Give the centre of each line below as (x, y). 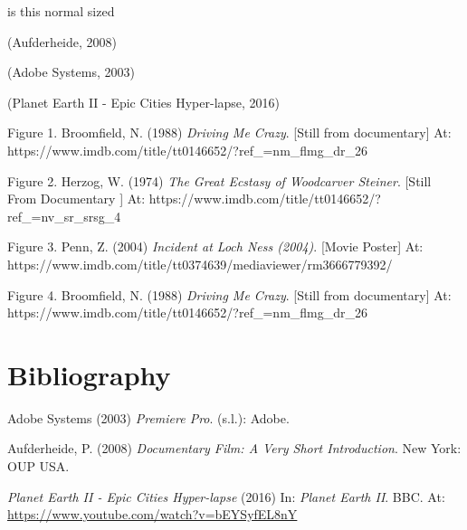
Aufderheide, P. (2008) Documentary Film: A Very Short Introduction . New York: (234, 448)
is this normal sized (61, 11)
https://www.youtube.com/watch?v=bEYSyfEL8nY (152, 514)
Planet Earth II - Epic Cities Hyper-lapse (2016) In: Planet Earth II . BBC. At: (226, 496)
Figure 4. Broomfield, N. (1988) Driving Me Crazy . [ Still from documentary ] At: (229, 294)
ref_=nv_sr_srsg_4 (64, 216)
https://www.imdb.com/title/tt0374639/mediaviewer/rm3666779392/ (200, 264)
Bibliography (89, 374)
